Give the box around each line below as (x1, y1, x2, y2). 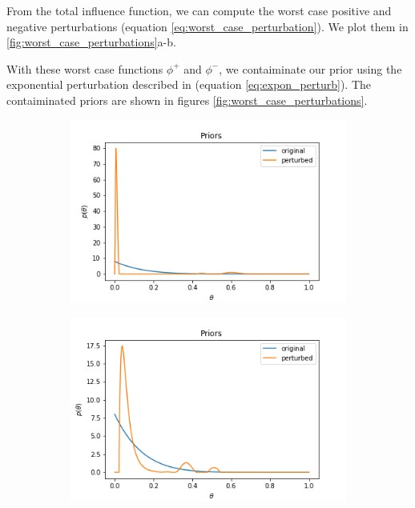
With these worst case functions (6, 60, 163, 77)
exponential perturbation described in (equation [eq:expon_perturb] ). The (6, 76, 371, 93)
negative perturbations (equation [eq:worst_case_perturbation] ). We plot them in (6, 18, 409, 34)
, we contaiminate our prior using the (219, 60, 402, 77)
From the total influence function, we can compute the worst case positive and (6, 2, 392, 18)
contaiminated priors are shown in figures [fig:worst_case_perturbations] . (6, 91, 368, 108)
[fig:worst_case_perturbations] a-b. (6, 34, 176, 50)
